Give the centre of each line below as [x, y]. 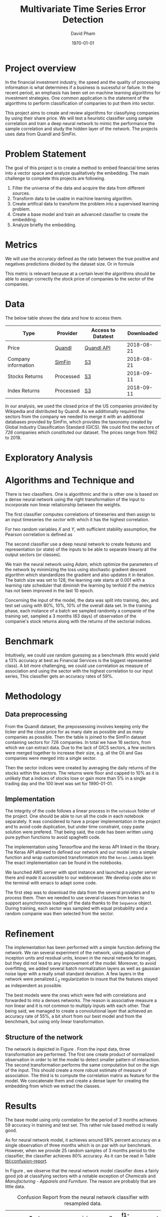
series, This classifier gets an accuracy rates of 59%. [59, 676]
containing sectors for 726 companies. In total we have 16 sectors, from [78, 742]
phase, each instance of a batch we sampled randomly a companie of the [80, 610]
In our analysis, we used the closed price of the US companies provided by [82, 406]
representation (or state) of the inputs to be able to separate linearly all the [81, 549]
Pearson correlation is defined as [39, 534]
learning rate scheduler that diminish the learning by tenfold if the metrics [80, 585]
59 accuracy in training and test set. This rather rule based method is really [82, 1125]
